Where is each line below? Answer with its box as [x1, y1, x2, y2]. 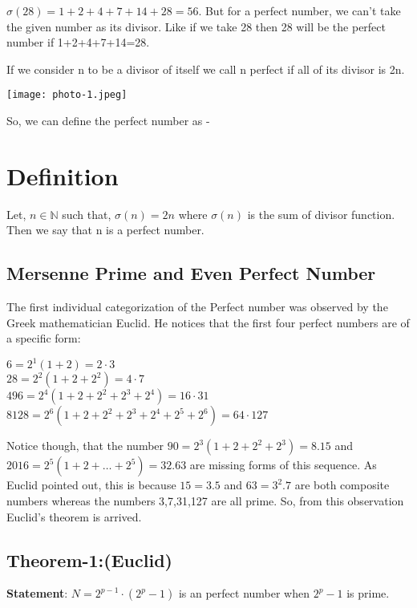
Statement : [6, 585, 68, 602]
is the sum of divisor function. [247, 205, 395, 222]
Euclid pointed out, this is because [6, 476, 176, 493]
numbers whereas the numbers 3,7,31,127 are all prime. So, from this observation [6, 492, 404, 509]
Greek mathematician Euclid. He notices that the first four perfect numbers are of [6, 314, 410, 330]
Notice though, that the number [6, 437, 164, 454]
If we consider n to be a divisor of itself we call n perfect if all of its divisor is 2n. [6, 60, 405, 77]
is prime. [346, 585, 390, 602]
